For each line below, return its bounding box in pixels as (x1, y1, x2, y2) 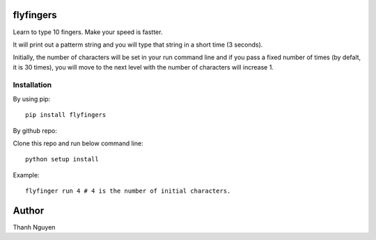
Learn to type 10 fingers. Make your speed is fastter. (13, 28, 163, 36)
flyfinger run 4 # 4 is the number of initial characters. (25, 187, 231, 195)
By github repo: (13, 126, 57, 135)
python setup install (25, 155, 99, 163)
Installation (13, 80, 52, 90)
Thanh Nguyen (13, 223, 56, 232)
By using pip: (13, 95, 51, 103)
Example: (13, 170, 40, 179)
